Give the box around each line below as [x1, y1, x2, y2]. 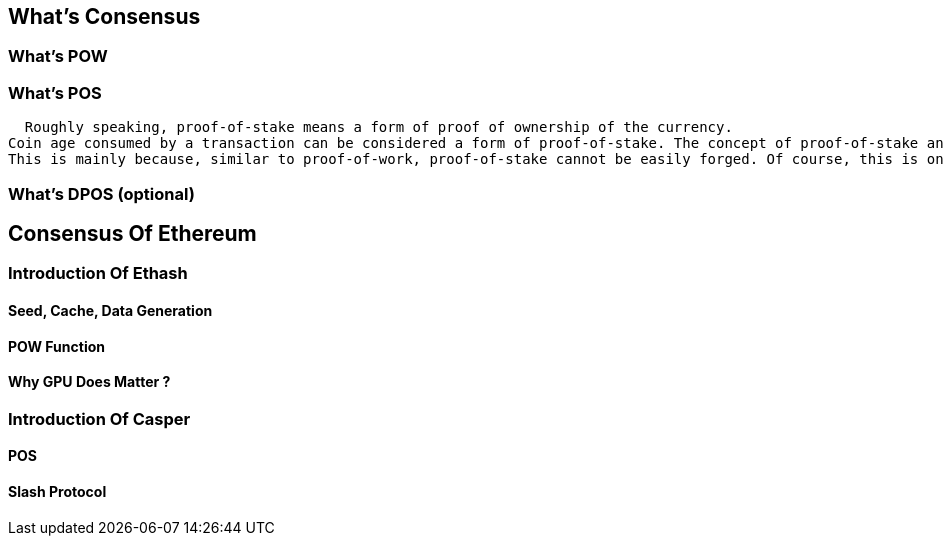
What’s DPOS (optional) [8, 183, 195, 204]
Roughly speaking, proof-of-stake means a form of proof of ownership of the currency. [24, 119, 733, 136]
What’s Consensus [8, 4, 201, 29]
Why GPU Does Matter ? [8, 373, 171, 391]
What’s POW [8, 46, 108, 67]
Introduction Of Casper [8, 408, 191, 429]
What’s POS [8, 82, 102, 103]
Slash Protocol [8, 483, 107, 501]
